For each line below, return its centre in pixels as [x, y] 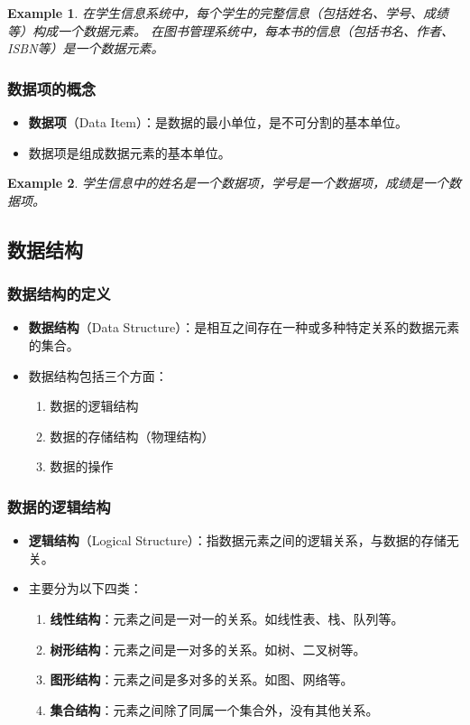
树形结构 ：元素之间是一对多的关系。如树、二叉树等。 [208, 649]
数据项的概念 [52, 88]
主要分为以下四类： [85, 588]
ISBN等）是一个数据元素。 [86, 48]
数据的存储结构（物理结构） [132, 436]
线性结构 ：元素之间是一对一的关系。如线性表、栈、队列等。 [227, 618]
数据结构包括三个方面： [98, 375]
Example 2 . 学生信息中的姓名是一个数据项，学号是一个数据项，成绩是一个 [228, 183]
